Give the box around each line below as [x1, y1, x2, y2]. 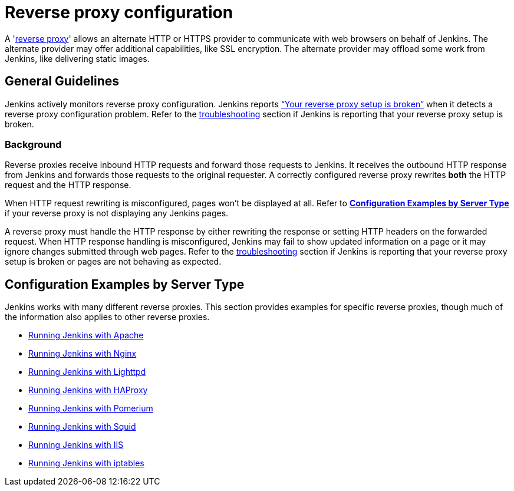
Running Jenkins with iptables [28, 458, 144, 469]
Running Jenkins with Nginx [28, 348, 137, 359]
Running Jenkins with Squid [28, 421, 136, 432]
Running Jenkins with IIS [28, 440, 124, 450]
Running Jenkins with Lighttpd [28, 367, 146, 377]
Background [5, 138, 62, 150]
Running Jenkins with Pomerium [28, 403, 153, 414]
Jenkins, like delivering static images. [5, 53, 150, 64]
